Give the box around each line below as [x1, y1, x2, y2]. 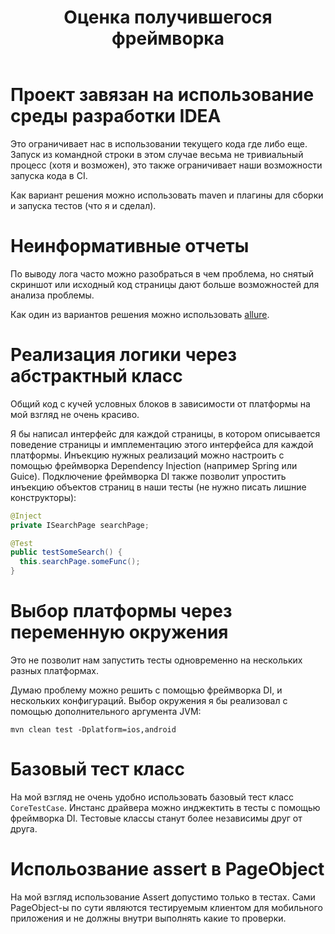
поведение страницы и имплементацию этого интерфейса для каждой [10, 438, 314, 450]
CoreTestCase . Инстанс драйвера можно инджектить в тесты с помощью [10, 801, 321, 813]
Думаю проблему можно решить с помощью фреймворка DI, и [10, 684, 283, 696]
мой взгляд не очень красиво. [10, 408, 140, 420]
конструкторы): [10, 491, 77, 503]
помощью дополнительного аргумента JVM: [10, 706, 202, 717]
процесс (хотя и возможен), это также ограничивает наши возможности [10, 159, 323, 171]
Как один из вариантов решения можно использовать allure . [10, 308, 270, 320]
